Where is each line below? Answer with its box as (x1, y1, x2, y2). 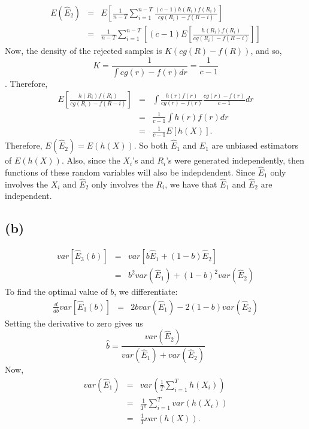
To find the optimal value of (5, 285, 108, 298)
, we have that (165, 177, 217, 190)
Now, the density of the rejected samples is (5, 44, 162, 57)
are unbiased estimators (211, 139, 299, 152)
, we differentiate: (114, 285, 178, 298)
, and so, (250, 44, 282, 57)
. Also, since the (61, 154, 120, 167)
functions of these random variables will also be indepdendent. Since (5, 165, 256, 178)
